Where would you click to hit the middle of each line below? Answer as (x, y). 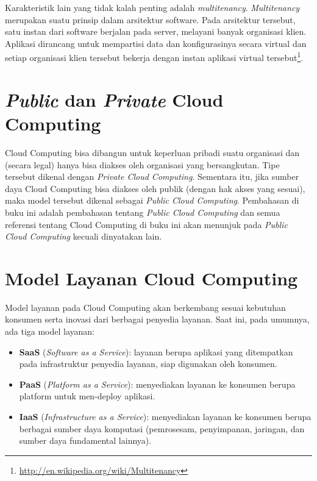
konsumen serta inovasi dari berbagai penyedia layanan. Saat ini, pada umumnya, (157, 319)
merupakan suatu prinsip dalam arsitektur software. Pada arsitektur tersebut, (150, 19)
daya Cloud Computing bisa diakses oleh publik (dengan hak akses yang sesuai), (155, 188)
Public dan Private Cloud (114, 99)
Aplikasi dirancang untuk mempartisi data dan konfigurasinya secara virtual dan (156, 43)
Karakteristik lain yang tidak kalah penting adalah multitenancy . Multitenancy (152, 7)
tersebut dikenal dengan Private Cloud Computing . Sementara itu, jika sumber (152, 176)
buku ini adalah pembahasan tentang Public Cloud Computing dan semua (143, 212)
